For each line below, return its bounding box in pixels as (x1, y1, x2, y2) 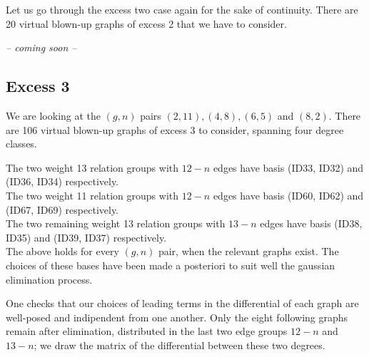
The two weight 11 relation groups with (6, 187, 179, 202)
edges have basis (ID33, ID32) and (213, 160, 364, 175)
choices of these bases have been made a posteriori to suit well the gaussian (6, 257, 335, 272)
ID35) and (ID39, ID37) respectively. (6, 229, 167, 244)
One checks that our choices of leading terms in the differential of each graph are (6, 296, 359, 311)
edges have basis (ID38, (260, 216, 363, 231)
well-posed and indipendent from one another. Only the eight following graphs (6, 309, 348, 324)
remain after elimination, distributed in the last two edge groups (6, 324, 288, 338)
